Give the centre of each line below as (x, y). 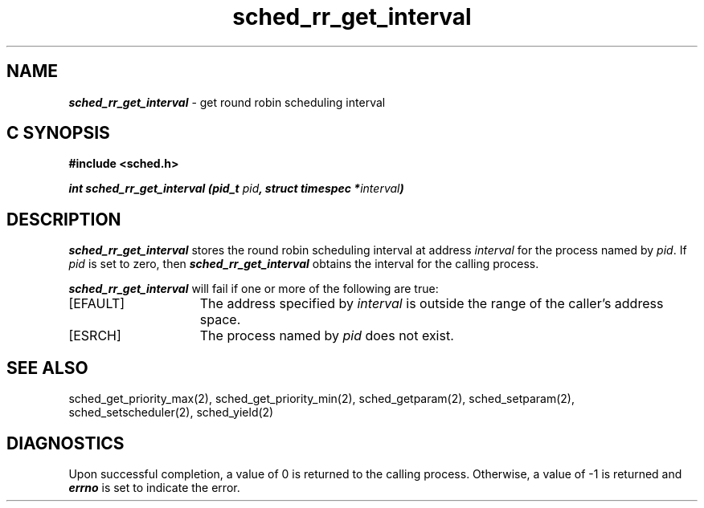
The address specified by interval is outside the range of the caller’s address (432, 304)
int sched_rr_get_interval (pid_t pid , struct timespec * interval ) (236, 189)
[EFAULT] (97, 304)
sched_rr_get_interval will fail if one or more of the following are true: (254, 289)
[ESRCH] (95, 336)
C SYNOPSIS (58, 133)
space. (220, 320)
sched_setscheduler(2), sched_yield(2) (171, 412)
